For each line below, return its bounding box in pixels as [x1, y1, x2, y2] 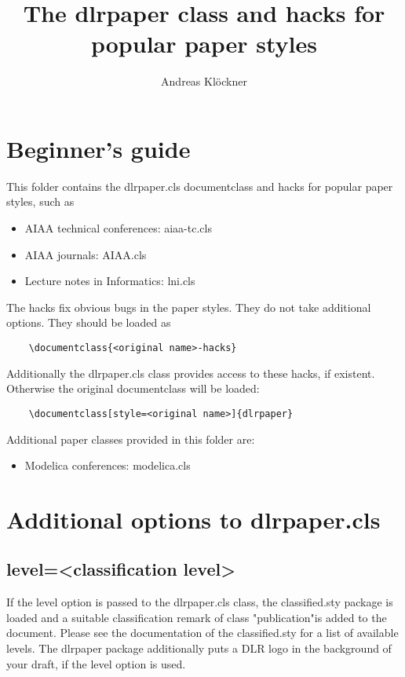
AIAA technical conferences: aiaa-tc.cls [24, 220, 212, 236]
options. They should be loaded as [6, 314, 171, 331]
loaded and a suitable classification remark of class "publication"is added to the [6, 609, 387, 625]
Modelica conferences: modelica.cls [24, 457, 191, 474]
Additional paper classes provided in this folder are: [6, 430, 255, 447]
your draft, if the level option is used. [6, 655, 186, 672]
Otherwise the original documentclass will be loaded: [6, 380, 260, 397]
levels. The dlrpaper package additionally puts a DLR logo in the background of [6, 640, 392, 657]
